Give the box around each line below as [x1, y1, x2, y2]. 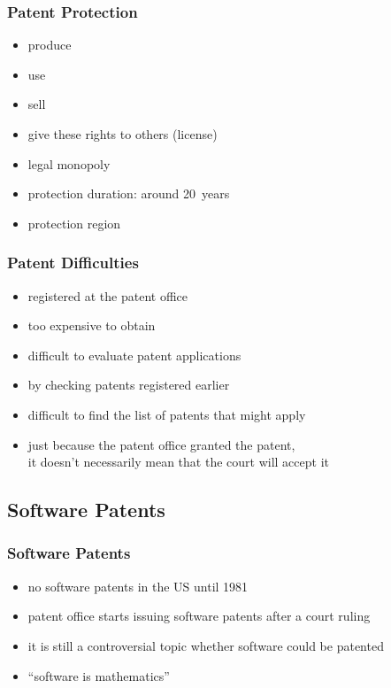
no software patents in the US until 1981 [27, 576, 249, 595]
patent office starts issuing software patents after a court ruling [27, 607, 371, 625]
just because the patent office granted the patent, [27, 435, 295, 453]
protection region [27, 213, 121, 232]
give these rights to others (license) [27, 125, 218, 143]
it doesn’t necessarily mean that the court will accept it [27, 452, 329, 471]
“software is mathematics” [27, 666, 170, 684]
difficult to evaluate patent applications [27, 345, 241, 364]
